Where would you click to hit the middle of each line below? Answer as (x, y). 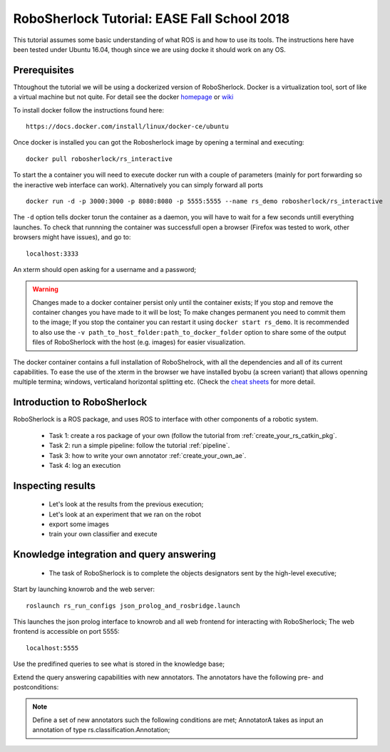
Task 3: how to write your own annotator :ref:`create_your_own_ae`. (148, 455)
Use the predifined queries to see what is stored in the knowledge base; (119, 664)
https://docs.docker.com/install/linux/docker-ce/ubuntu (128, 127)
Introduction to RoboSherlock (80, 402)
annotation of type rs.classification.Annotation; (101, 730)
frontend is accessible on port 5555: (67, 632)
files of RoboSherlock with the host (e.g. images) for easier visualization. (139, 343)
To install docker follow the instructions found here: (88, 110)
